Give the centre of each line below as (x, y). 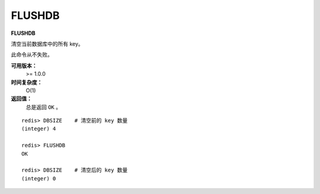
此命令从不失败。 (32, 55)
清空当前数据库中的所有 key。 (47, 44)
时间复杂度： (27, 82)
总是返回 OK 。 (44, 107)
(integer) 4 (39, 129)
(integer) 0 (39, 178)
